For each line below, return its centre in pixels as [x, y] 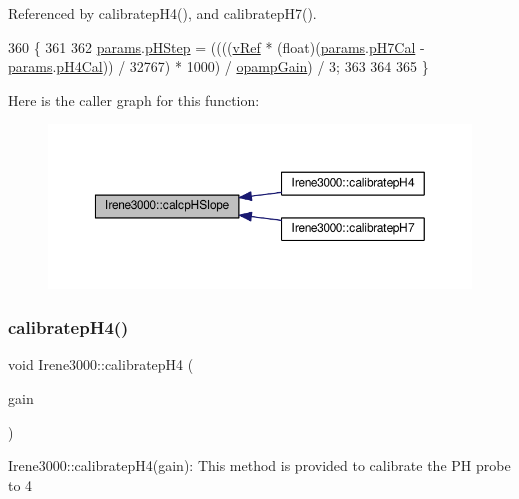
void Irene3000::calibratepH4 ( [101, 364]
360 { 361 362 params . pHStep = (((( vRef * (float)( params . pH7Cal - [216, 46]
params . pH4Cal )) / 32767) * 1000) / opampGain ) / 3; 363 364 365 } [218, 66]
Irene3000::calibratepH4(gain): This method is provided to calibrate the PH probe [259, 465]
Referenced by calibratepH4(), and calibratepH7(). [162, 13]
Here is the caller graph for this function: [134, 99]
